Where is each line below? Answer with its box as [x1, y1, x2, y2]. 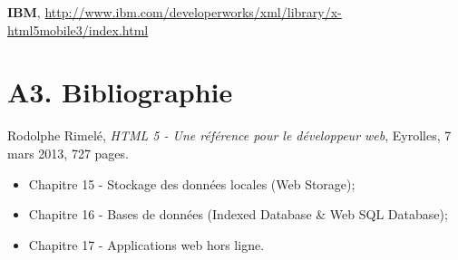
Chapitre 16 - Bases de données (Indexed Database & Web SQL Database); [28, 205, 448, 224]
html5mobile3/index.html [7, 20, 149, 39]
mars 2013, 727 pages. [7, 143, 129, 162]
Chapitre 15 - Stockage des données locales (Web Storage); [28, 174, 356, 193]
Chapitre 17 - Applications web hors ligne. [28, 235, 265, 254]
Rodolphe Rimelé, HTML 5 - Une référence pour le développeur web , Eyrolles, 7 [7, 126, 452, 145]
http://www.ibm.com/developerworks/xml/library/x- [44, 3, 342, 21]
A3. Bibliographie [7, 73, 233, 111]
